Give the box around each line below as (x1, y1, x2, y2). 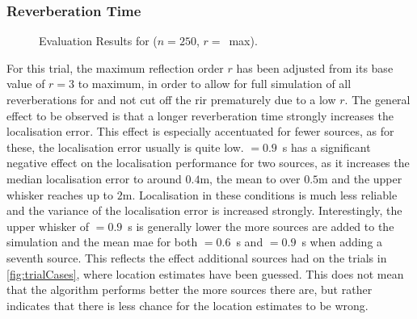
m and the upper (318, 170, 402, 187)
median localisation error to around (6, 170, 182, 187)
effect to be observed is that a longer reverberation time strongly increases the (6, 107, 394, 124)
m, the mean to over (200, 170, 301, 187)
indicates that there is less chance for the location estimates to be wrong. (6, 296, 369, 313)
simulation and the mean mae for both (6, 233, 198, 250)
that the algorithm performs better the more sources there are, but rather (6, 281, 373, 298)
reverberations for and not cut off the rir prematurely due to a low (6, 91, 336, 107)
